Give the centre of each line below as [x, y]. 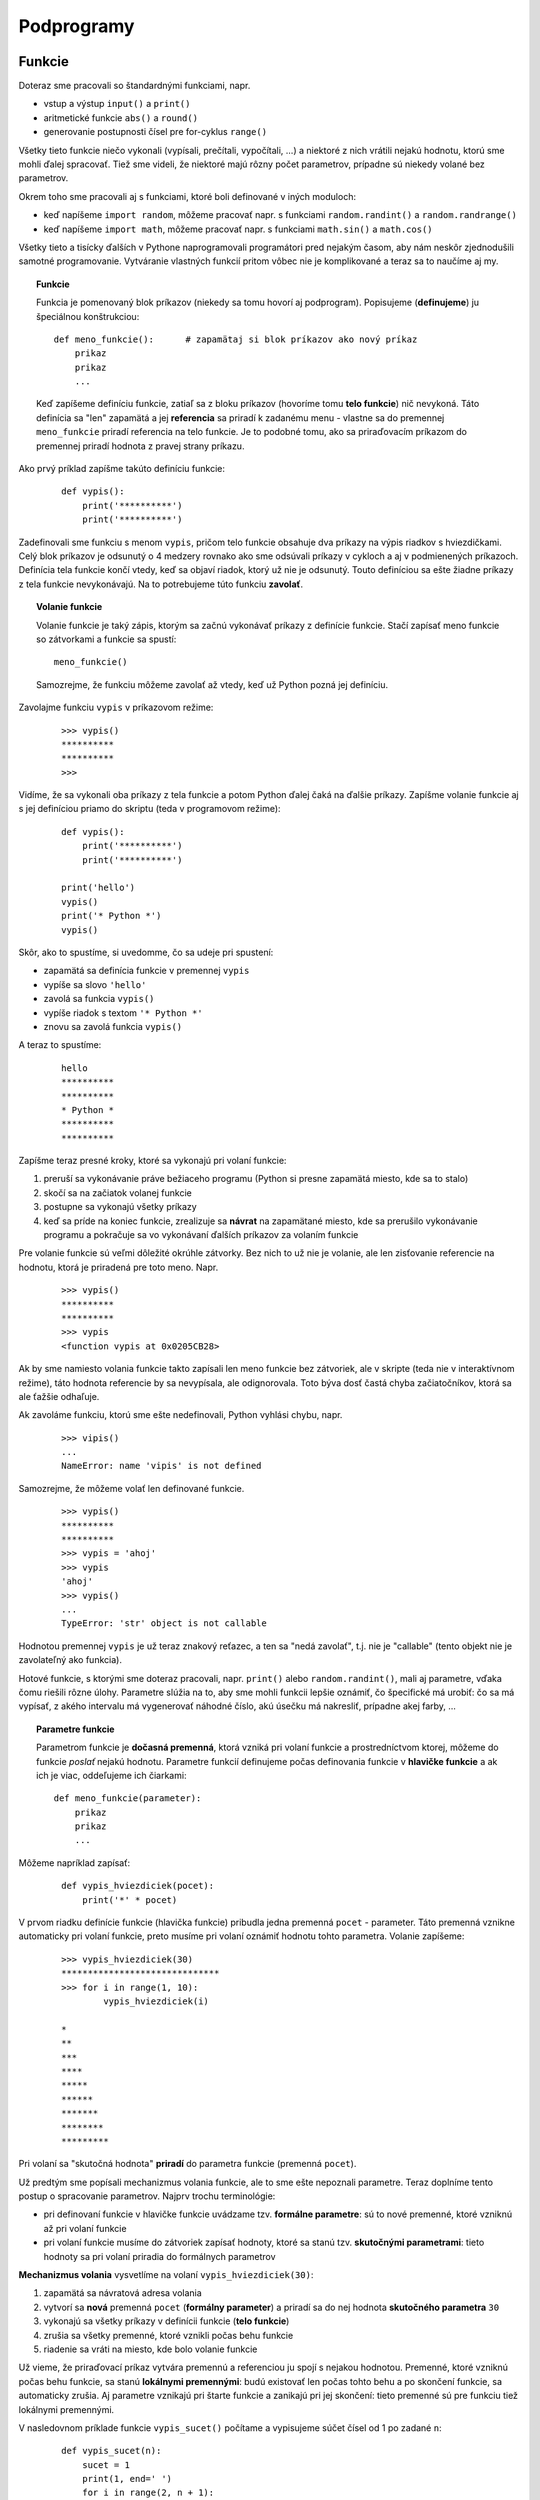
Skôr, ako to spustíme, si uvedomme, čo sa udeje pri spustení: [146, 952]
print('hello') [98, 888]
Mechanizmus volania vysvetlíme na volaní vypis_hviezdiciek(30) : [166, 2275]
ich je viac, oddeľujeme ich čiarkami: [111, 1775]
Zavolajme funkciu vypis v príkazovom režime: [116, 707]
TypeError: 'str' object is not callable [164, 1623]
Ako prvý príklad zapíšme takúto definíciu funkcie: [121, 469]
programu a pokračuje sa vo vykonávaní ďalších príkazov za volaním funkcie [201, 1235]
